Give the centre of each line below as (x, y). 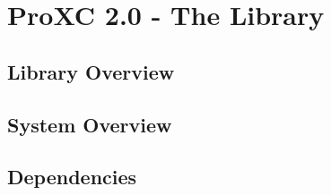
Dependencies (72, 177)
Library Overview (91, 71)
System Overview (90, 124)
